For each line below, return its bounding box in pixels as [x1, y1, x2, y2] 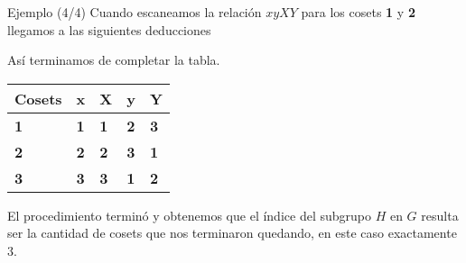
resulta [421, 205, 459, 224]
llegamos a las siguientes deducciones [7, 20, 211, 39]
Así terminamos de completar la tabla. [7, 50, 220, 69]
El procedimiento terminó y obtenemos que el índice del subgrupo [7, 205, 371, 224]
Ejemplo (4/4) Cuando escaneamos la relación [7, 3, 262, 21]
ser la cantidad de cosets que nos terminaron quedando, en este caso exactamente [7, 223, 457, 242]
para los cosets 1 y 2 [301, 3, 415, 21]
